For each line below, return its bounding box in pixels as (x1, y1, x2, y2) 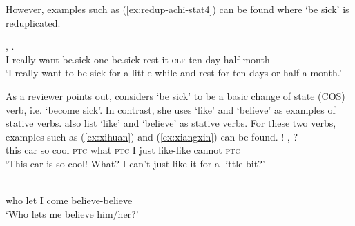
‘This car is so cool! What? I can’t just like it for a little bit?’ (6, 156, 265, 170)
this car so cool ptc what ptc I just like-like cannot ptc (6, 143, 240, 157)
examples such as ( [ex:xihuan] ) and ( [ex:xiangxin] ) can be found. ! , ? (6, 129, 298, 143)
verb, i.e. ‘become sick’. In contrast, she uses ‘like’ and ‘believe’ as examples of (6, 102, 336, 116)
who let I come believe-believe (6, 193, 133, 207)
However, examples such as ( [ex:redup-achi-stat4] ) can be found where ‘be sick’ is (6, 2, 349, 16)
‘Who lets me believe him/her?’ (6, 206, 139, 220)
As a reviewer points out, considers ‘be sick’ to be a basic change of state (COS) (6, 88, 345, 103)
